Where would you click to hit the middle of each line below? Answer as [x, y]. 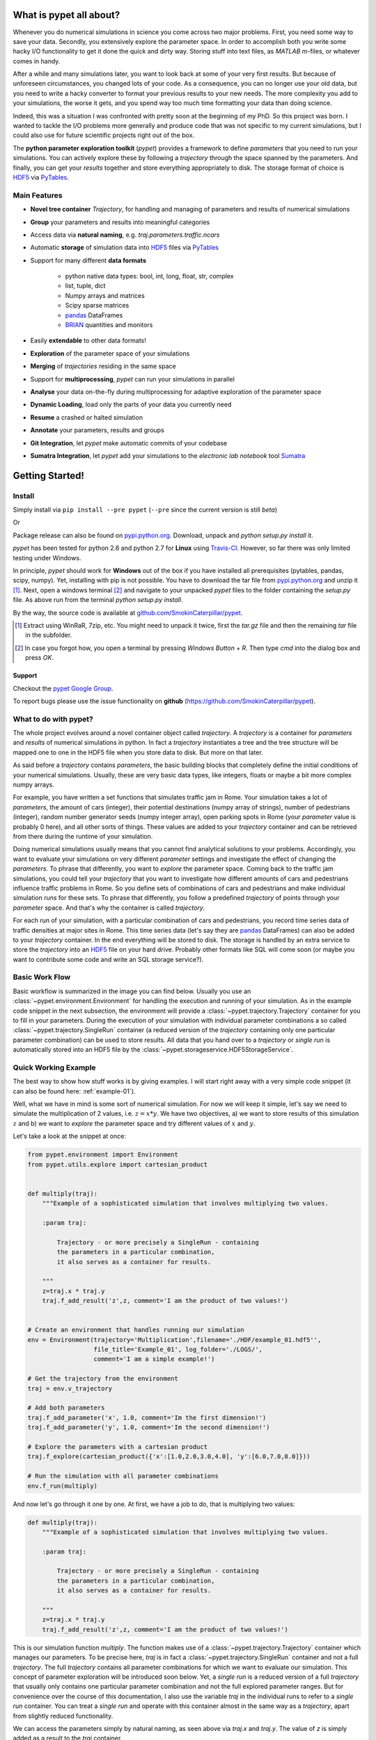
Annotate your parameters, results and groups [97, 430]
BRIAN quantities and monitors [109, 325]
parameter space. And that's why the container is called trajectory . [109, 908]
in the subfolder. [49, 635]
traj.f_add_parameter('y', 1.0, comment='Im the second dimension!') [149, 1427]
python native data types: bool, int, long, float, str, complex [149, 276]
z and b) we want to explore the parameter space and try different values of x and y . [134, 1123]
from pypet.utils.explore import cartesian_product [118, 1164]
